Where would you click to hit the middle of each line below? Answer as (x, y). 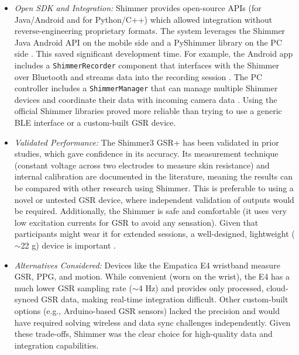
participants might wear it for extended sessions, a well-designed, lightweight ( (154, 234)
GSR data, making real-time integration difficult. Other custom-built (165, 299)
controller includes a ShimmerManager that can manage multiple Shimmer (146, 88)
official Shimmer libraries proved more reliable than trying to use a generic (148, 111)
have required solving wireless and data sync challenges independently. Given (152, 322)
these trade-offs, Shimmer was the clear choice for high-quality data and (143, 334)
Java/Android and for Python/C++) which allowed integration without (143, 19)
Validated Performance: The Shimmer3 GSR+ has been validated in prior (147, 142)
